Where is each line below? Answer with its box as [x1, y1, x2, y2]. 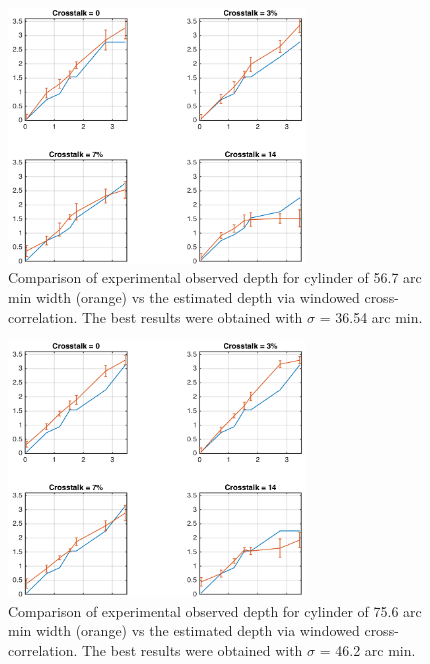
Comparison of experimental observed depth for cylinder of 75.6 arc [8, 600, 422, 621]
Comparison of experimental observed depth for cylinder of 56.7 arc [8, 267, 422, 288]
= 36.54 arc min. [319, 306, 423, 327]
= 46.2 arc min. [319, 639, 416, 660]
